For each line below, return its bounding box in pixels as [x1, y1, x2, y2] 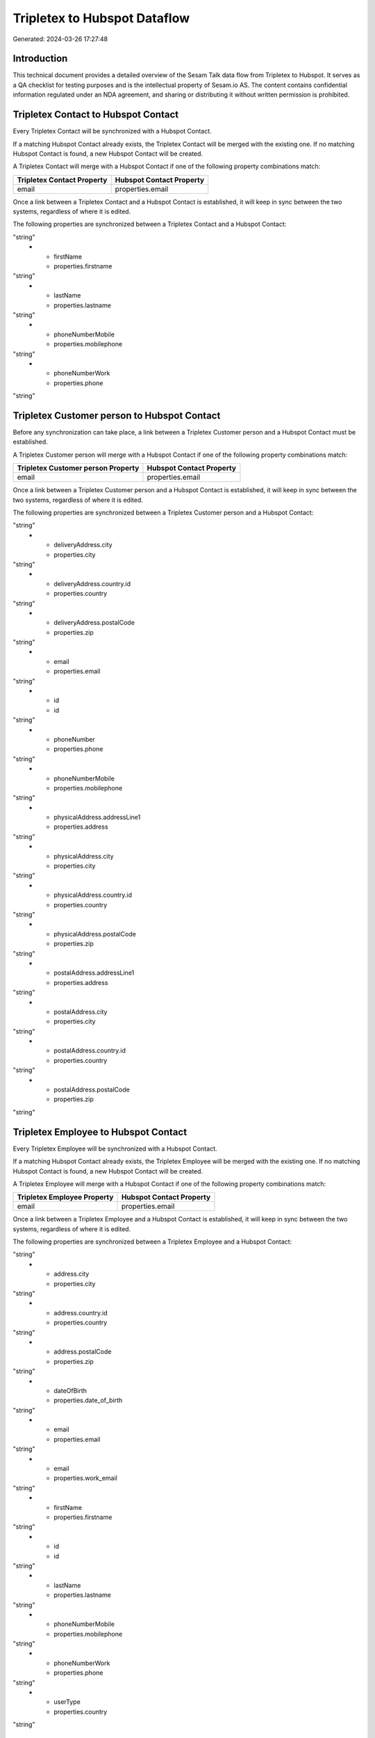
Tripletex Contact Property [17, 174, 108, 184]
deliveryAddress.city [53, 541, 112, 549]
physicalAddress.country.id [53, 891, 132, 900]
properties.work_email [53, 1474, 118, 1482]
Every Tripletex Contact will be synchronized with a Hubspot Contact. [12, 127, 212, 136]
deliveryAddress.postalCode [53, 619, 135, 627]
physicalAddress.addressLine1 [53, 813, 141, 822]
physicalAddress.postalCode [53, 929, 137, 938]
